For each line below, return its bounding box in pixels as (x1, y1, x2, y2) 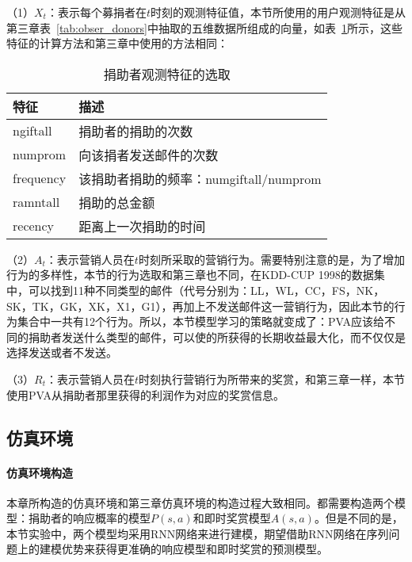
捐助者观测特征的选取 (103, 64, 231, 83)
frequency (13, 169, 67, 188)
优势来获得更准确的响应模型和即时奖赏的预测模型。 (61, 541, 328, 557)
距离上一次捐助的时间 (78, 216, 206, 235)
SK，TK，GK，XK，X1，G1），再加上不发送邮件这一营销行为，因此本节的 (6, 297, 395, 314)
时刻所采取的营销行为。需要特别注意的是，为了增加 (138, 250, 405, 267)
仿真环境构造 (6, 464, 73, 480)
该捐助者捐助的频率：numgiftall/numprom (78, 169, 322, 188)
